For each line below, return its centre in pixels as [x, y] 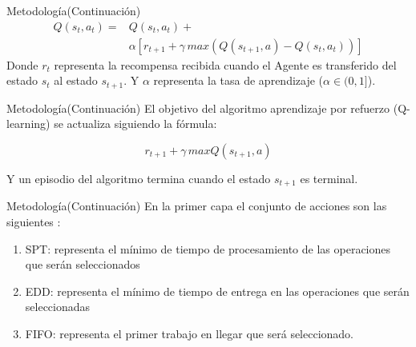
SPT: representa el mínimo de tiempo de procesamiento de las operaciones [208, 248]
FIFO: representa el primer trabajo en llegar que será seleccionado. [190, 333]
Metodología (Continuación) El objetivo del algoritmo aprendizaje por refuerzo [198, 108]
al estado [76, 80]
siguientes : [34, 221]
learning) [28, 124]
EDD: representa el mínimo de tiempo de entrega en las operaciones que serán [217, 291]
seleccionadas [58, 307]
